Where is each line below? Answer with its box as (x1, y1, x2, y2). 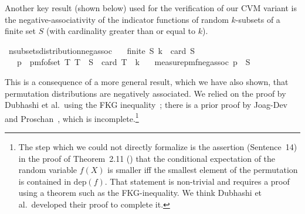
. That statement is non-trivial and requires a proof (104, 175, 290, 187)
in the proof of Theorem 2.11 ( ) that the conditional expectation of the (18, 152, 276, 164)
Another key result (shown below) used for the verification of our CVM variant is (5, 2, 297, 13)
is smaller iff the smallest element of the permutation (107, 164, 298, 176)
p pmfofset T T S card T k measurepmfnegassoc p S (16, 56, 250, 68)
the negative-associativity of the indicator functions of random (5, 13, 229, 25)
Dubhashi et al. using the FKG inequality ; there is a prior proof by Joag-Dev (5, 98, 287, 111)
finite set (5, 25, 36, 37)
